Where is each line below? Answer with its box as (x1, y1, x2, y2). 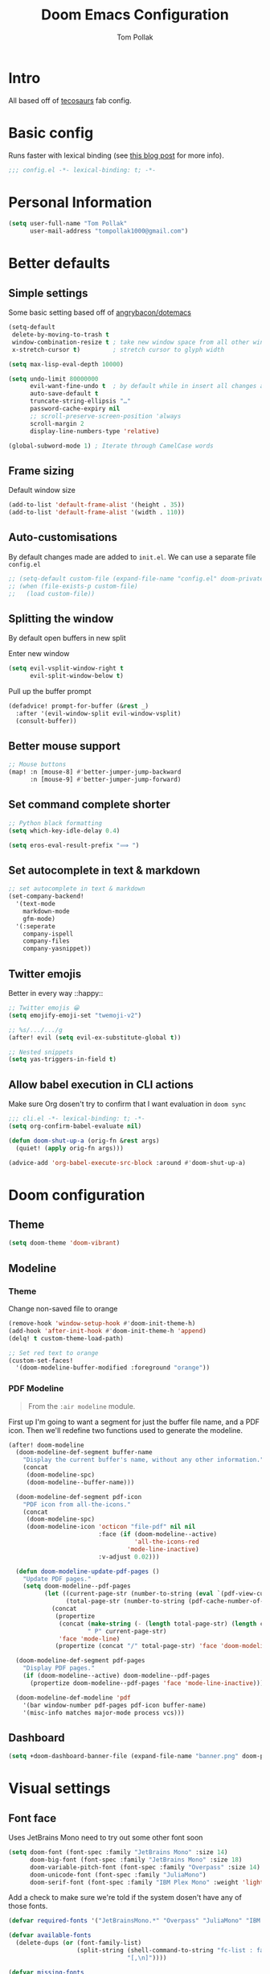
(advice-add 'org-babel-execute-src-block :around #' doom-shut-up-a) (8, 1158, 247, 1167)
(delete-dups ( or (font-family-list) (15, 1939, 142, 1947)
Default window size (8, 485, 76, 495)
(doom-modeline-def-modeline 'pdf (15, 1693, 131, 1702)
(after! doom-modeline (8, 1441, 84, 1449)
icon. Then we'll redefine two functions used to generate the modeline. (8, 1425, 243, 1435)
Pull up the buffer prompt (8, 687, 92, 696)
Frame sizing (8, 464, 75, 477)
